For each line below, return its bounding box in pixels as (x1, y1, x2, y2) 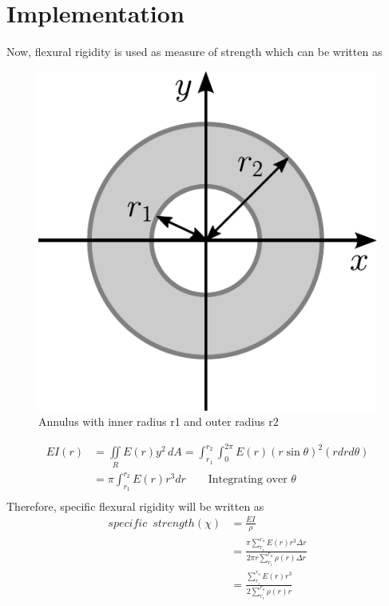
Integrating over (208, 474, 288, 486)
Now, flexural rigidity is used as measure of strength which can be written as (6, 43, 383, 60)
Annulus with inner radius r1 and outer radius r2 (38, 413, 279, 430)
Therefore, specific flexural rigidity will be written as (6, 497, 264, 514)
